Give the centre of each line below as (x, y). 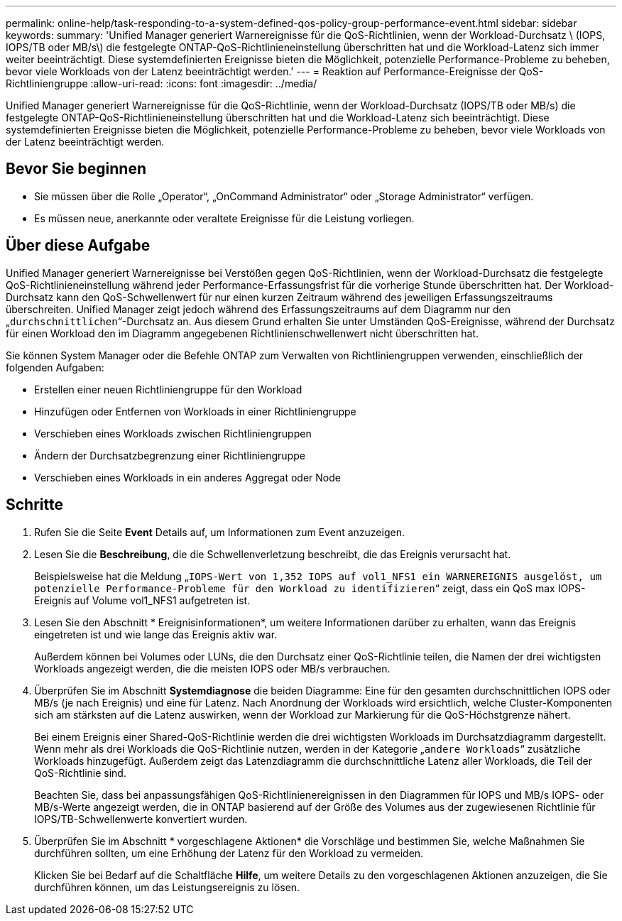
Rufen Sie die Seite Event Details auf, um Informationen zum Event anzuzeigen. (219, 532)
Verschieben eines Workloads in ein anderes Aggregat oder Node (187, 477)
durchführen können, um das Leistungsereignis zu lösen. (167, 887)
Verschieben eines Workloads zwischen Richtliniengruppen (173, 433)
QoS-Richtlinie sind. (80, 773)
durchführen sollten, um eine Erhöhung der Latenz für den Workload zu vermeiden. (229, 853)
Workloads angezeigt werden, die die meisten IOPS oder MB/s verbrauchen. (212, 668)
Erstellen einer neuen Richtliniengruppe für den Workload (168, 389)
